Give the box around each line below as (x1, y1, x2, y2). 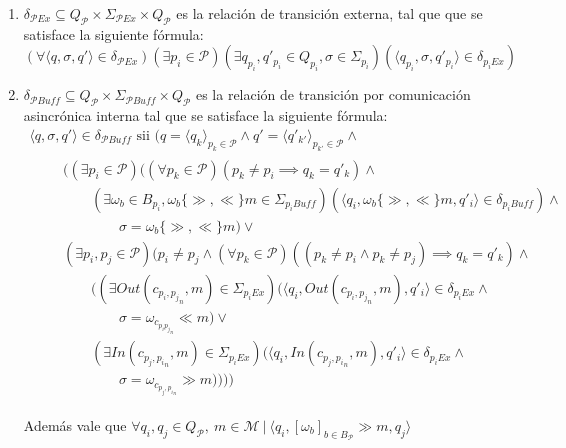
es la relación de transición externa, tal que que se (176, 3, 483, 23)
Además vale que (23, 414, 127, 435)
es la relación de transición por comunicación (195, 84, 471, 105)
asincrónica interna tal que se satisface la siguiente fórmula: (23, 105, 388, 126)
